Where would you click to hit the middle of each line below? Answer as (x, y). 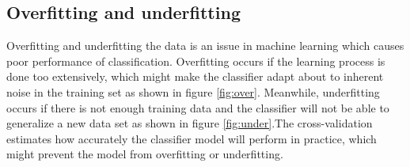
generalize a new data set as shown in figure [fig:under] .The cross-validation (190, 123)
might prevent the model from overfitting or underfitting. (145, 154)
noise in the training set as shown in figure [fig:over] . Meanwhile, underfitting (193, 91)
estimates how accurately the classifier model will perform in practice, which (192, 138)
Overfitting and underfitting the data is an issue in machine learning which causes (205, 46)
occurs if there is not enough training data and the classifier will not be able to (198, 107)
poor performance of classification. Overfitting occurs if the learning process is (196, 61)
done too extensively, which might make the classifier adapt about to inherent (195, 76)
